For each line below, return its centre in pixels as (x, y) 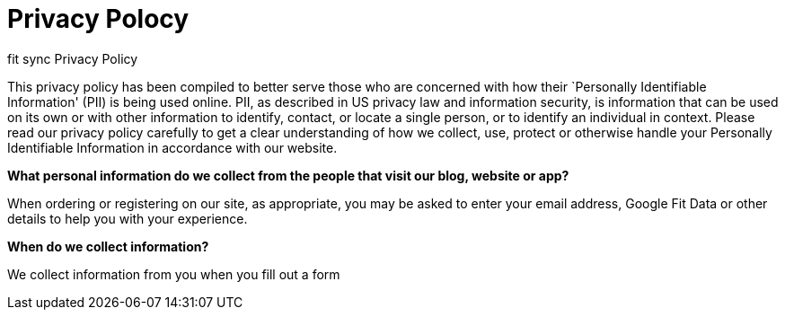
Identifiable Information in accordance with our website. (172, 147)
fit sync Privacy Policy (73, 58)
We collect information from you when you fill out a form (174, 274)
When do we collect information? (108, 246)
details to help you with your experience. (128, 218)
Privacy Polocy (98, 19)
